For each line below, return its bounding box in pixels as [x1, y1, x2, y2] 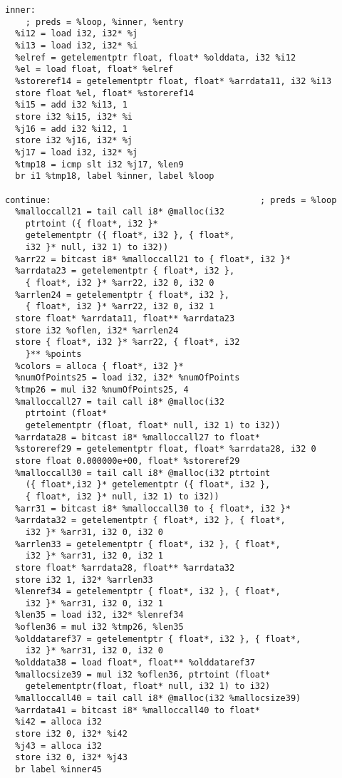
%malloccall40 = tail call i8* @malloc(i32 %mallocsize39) [15, 693, 301, 704]
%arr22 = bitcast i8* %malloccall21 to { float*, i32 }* [15, 254, 291, 264]
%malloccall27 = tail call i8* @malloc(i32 [15, 396, 224, 407]
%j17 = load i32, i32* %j [15, 147, 138, 157]
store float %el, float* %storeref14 [15, 88, 194, 98]
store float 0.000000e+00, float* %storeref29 [15, 455, 240, 466]
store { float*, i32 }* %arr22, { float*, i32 [15, 337, 240, 348]
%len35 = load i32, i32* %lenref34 [15, 610, 184, 621]
